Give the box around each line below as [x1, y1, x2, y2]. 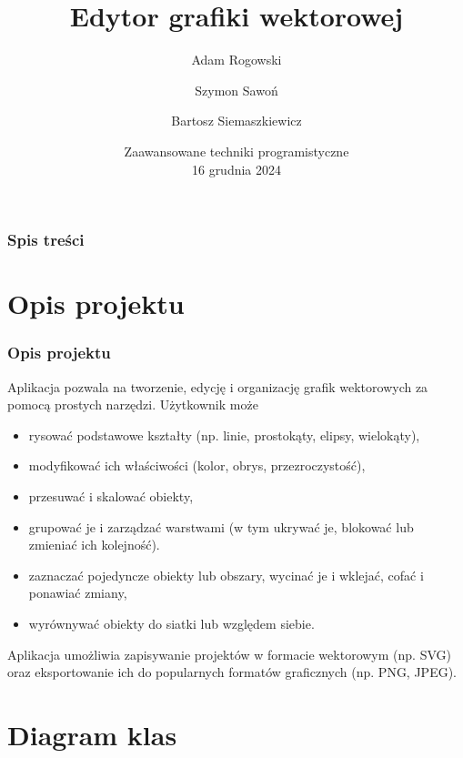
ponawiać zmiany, [28, 583, 127, 602]
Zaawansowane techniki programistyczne [124, 141, 349, 160]
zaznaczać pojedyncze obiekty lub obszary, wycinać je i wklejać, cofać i [28, 565, 424, 584]
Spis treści [7, 228, 85, 251]
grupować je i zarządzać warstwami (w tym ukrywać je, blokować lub [28, 517, 414, 536]
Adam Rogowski [191, 50, 282, 69]
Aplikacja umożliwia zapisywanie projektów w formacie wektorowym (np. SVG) [7, 644, 451, 663]
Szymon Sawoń [195, 80, 278, 99]
